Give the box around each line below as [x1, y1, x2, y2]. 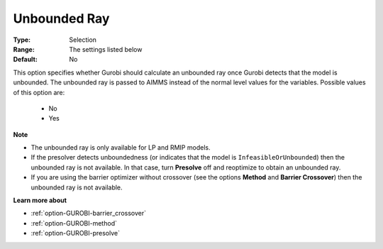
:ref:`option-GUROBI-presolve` [30, 229, 121, 238]
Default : [13, 55, 38, 64]
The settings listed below [69, 45, 143, 53]
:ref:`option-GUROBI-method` [30, 218, 117, 227]
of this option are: [13, 88, 65, 96]
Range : [13, 45, 35, 53]
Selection [69, 35, 97, 44]
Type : [13, 35, 31, 44]
